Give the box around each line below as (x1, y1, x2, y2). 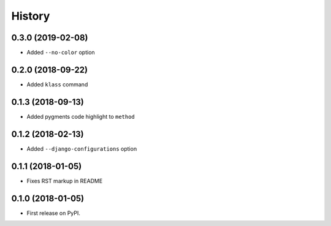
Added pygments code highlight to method (26, 113, 135, 120)
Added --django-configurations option (26, 145, 137, 153)
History (11, 9, 50, 23)
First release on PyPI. (26, 209, 81, 217)
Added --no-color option (26, 49, 95, 56)
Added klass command (26, 80, 88, 88)
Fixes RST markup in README (26, 177, 103, 184)
